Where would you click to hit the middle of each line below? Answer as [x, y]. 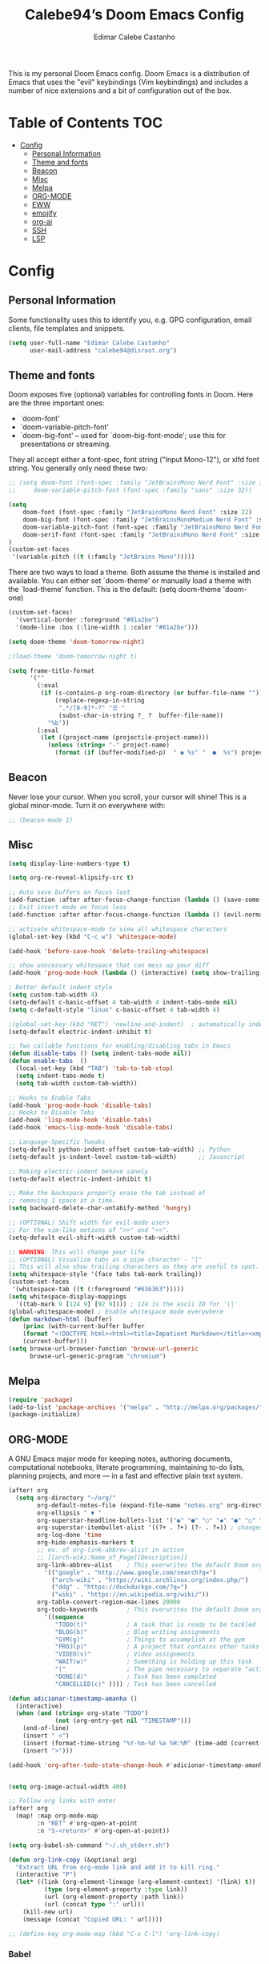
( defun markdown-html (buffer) [60, 1319]
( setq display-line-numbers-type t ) [69, 863]
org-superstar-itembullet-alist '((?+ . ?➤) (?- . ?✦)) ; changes [150, 1527]
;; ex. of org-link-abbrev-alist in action [110, 1550]
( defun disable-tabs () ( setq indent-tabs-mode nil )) [100, 1054]
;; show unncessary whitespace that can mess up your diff [109, 966]
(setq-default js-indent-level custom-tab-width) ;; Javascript [127, 1157]
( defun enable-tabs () [48, 1061]
